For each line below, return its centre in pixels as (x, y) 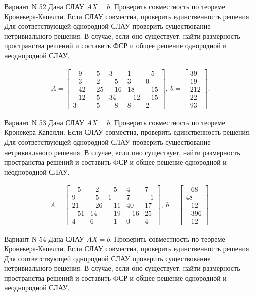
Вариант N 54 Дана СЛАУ (44, 239)
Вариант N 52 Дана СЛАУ (44, 6)
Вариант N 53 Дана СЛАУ (44, 122)
